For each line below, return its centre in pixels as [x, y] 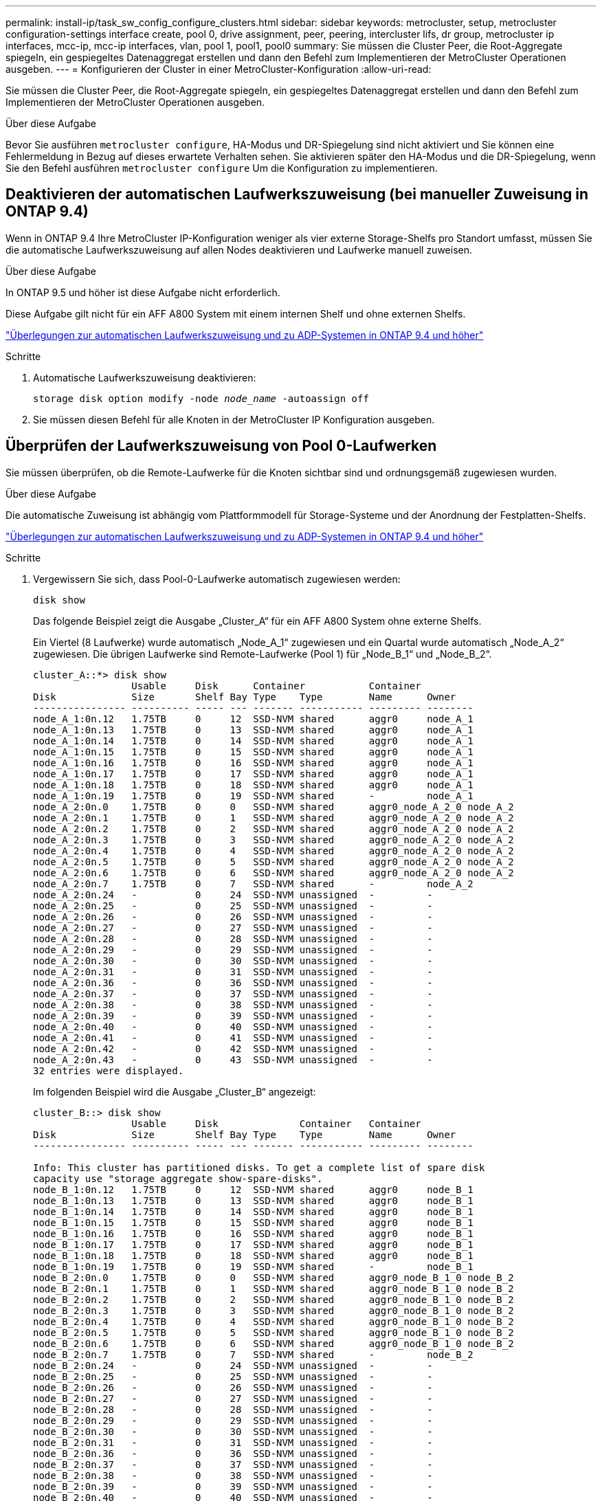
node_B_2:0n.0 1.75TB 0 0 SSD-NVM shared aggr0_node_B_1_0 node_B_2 [274, 1277]
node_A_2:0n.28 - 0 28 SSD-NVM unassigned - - [233, 938]
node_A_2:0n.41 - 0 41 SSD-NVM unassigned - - [233, 1037]
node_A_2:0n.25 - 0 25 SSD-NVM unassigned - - [233, 905]
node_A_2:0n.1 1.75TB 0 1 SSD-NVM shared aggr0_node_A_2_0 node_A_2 [274, 818]
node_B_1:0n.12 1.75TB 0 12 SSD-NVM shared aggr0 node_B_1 [253, 1189]
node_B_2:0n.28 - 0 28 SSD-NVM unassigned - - [233, 1409]
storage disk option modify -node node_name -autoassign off [201, 398]
